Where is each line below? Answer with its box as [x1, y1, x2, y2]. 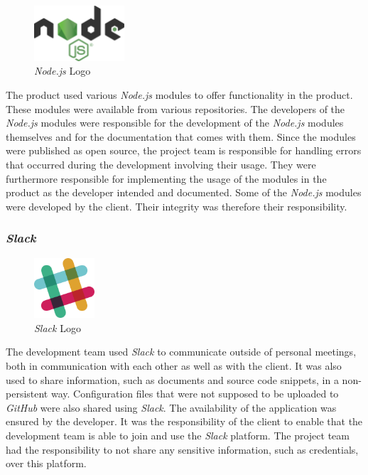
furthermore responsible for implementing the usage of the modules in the [6, 171, 327, 186]
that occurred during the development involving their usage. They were [6, 156, 316, 171]
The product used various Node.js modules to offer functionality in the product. [6, 87, 353, 102]
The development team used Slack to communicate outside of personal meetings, [6, 344, 357, 359]
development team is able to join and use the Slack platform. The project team [6, 428, 350, 443]
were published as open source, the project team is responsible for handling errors [6, 143, 362, 158]
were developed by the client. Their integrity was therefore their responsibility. [6, 198, 347, 213]
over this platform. [6, 456, 87, 471]
